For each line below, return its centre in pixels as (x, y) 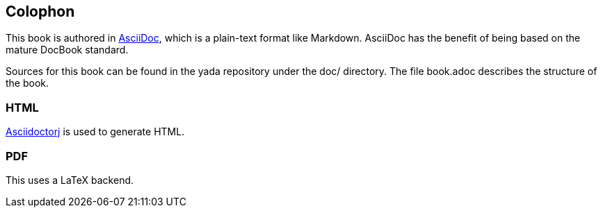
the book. (27, 83)
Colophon (40, 11)
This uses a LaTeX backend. (70, 180)
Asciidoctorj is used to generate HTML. (95, 132)
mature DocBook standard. (67, 50)
